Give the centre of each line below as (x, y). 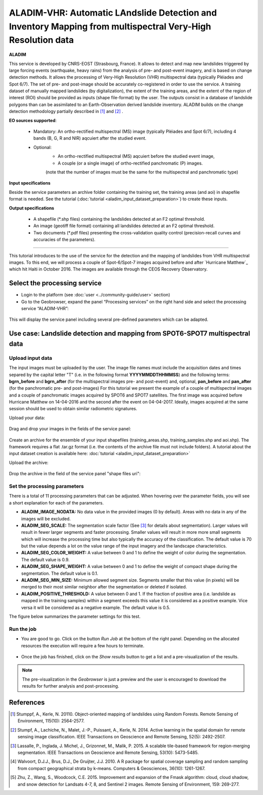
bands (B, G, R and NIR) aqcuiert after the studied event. (90, 138)
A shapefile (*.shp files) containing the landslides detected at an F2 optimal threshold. (119, 219)
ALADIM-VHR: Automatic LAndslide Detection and (113, 13)
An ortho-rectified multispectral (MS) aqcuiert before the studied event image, (136, 156)
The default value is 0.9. (46, 560)
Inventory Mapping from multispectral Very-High (110, 26)
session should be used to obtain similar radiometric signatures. (73, 409)
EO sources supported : (33, 120)
